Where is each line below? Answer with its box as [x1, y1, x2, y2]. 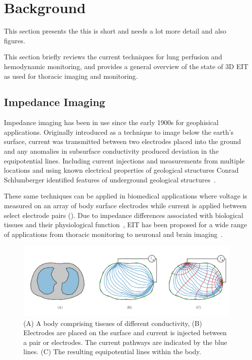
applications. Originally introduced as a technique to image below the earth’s [4, 126, 234, 137]
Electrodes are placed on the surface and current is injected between [23, 327, 227, 338]
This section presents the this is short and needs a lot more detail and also [4, 26, 226, 36]
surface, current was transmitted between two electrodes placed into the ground [4, 136, 241, 146]
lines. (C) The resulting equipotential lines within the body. [23, 346, 201, 357]
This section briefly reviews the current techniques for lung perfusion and [4, 52, 222, 62]
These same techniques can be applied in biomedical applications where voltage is [4, 191, 248, 201]
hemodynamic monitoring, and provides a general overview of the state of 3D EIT [4, 61, 249, 71]
